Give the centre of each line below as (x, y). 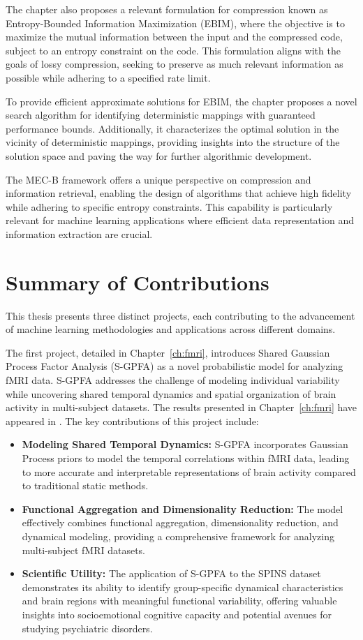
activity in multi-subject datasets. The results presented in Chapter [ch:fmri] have (181, 407)
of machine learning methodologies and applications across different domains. (171, 329)
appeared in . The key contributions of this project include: (132, 421)
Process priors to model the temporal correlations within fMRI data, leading (186, 457)
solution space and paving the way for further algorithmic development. (159, 155)
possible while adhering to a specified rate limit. (108, 77)
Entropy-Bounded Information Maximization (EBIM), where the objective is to (175, 23)
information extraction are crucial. (79, 233)
